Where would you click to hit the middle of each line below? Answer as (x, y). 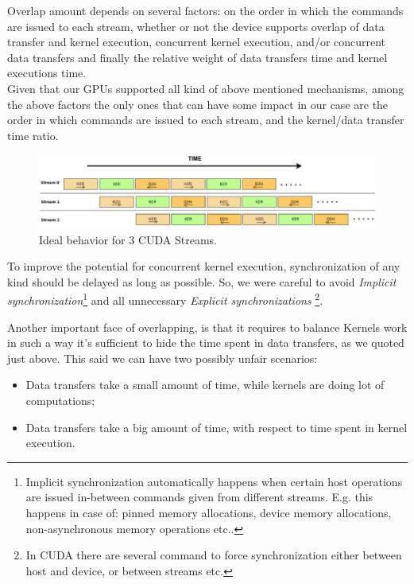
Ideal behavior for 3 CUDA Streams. (128, 239)
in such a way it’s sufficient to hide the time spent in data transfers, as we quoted (206, 343)
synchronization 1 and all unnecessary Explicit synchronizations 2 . (165, 299)
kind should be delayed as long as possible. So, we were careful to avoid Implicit (202, 281)
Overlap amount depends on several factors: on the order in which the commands (205, 10)
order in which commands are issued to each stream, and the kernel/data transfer (206, 120)
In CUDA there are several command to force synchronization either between (214, 555)
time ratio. (33, 135)
